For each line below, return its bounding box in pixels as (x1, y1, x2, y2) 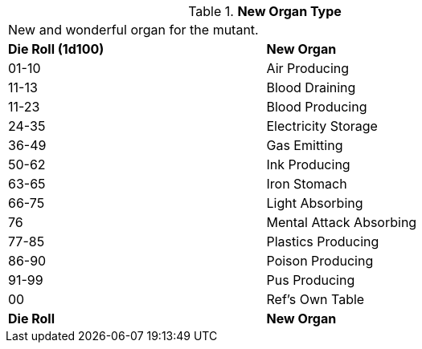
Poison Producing (266, 253, 374, 269)
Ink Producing (266, 156, 350, 172)
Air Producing (266, 60, 350, 76)
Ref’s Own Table (266, 291, 365, 307)
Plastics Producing (266, 233, 379, 250)
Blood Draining (266, 79, 356, 95)
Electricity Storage (266, 118, 378, 134)
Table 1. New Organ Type (188, 3, 342, 19)
